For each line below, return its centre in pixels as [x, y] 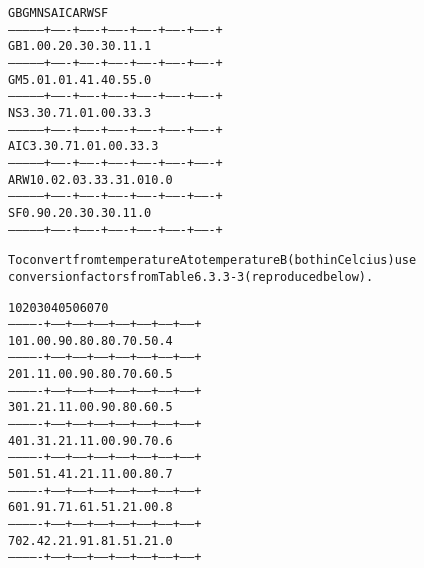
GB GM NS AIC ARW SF [58, 13]
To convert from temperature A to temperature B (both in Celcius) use [212, 260]
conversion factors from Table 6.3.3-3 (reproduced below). [191, 276]
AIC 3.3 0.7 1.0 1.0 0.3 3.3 [83, 146]
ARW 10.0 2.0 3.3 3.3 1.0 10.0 [90, 179]
